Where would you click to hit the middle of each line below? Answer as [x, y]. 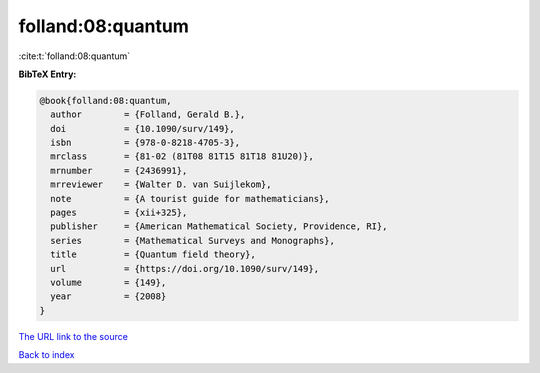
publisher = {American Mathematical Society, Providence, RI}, [219, 226]
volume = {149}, [108, 282]
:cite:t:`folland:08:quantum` [74, 56]
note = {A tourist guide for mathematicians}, [190, 198]
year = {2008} [108, 296]
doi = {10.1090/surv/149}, [142, 128]
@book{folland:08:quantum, [105, 100]
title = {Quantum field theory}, [153, 254]
